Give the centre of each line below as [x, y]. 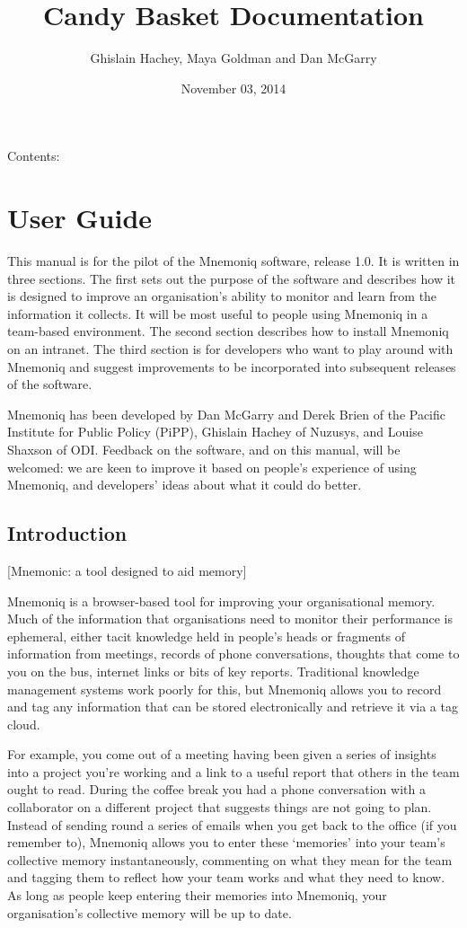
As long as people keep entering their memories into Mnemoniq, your [197, 895]
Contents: [34, 156]
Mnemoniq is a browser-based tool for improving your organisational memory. [221, 601]
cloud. [24, 724]
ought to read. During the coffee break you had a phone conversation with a [216, 789]
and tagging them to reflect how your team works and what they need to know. [226, 877]
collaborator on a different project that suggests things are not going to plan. [220, 807]
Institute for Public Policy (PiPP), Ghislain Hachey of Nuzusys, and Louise [215, 432]
